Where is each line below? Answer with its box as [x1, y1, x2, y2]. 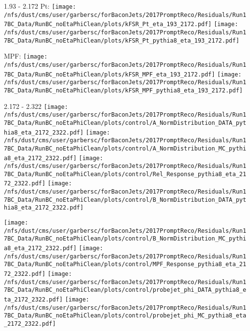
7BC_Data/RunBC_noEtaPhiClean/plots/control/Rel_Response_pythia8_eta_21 [4, 170, 247, 178]
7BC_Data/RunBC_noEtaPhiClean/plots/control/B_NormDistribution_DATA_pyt [4, 196, 247, 203]
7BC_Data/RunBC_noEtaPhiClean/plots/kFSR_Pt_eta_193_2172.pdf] [4, 21, 212, 28]
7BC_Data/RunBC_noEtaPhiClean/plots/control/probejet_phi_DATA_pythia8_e [4, 286, 247, 294]
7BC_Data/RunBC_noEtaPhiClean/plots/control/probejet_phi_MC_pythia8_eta [4, 312, 247, 319]
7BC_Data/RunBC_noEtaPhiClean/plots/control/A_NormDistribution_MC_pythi [4, 145, 247, 152]
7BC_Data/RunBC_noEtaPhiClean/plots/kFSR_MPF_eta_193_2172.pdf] [4, 71, 215, 78]
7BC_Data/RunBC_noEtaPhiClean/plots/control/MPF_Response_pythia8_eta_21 [4, 261, 247, 268]
